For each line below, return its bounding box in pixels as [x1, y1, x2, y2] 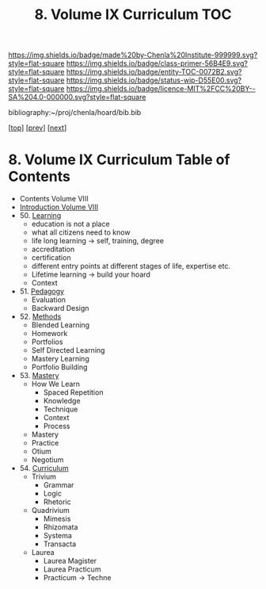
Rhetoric [43, 497, 71, 507]
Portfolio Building [31, 362, 88, 372]
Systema [43, 531, 73, 541]
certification [31, 253, 71, 262]
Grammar [43, 480, 74, 490]
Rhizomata [43, 522, 78, 532]
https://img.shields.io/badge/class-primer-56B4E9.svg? [66, 59, 248, 68]
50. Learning [19, 211, 62, 220]
